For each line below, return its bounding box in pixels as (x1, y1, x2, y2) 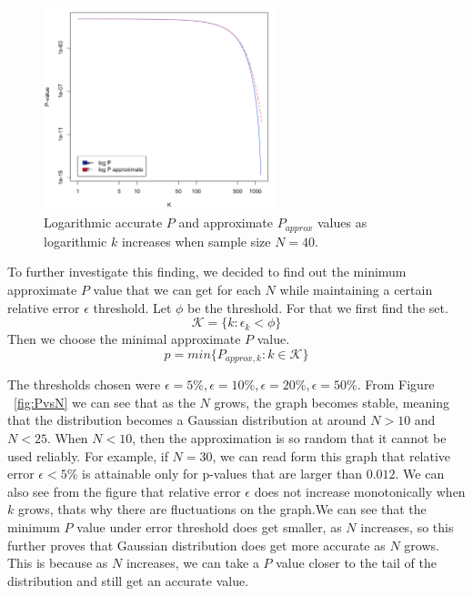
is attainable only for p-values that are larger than (82, 464, 362, 483)
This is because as (7, 553, 108, 572)
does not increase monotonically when (254, 481, 466, 500)
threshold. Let (93, 298, 172, 317)
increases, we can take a (126, 553, 259, 572)
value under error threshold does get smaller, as (76, 518, 342, 537)
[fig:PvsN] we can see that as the (14, 392, 196, 411)
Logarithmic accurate (44, 213, 163, 232)
